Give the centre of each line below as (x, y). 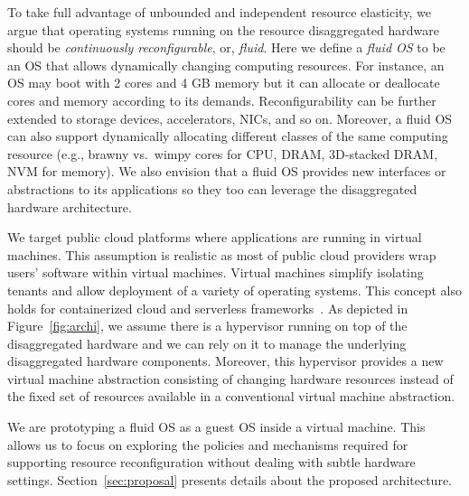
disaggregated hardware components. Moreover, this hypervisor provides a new (225, 361)
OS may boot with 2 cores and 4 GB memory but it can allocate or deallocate (224, 83)
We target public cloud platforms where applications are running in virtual (215, 237)
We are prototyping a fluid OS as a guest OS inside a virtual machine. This (216, 427)
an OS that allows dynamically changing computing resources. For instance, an (226, 65)
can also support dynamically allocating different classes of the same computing (228, 136)
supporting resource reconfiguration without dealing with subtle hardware (211, 462)
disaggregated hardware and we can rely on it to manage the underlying (207, 343)
